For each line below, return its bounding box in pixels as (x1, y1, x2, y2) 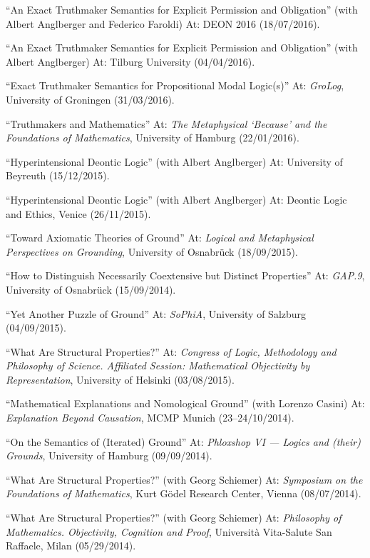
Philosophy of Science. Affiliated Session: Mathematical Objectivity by (6, 358, 310, 373)
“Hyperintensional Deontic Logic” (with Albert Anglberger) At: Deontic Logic (6, 191, 347, 206)
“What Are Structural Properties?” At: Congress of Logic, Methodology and (6, 344, 336, 359)
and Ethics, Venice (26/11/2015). (6, 206, 151, 221)
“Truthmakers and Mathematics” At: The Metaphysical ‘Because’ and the (6, 116, 327, 131)
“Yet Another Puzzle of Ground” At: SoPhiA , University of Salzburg (6, 306, 307, 321)
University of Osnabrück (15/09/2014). (6, 282, 176, 297)
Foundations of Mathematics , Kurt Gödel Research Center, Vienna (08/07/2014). (6, 486, 361, 501)
